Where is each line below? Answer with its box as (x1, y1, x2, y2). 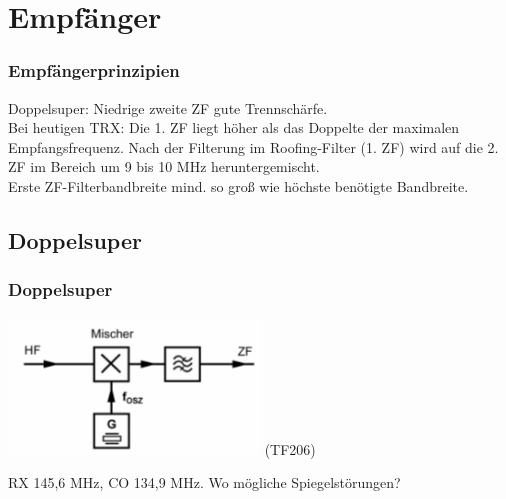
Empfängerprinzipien (8, 58, 180, 83)
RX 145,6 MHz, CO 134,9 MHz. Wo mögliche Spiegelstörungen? (8, 472, 401, 493)
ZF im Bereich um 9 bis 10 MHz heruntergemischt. (8, 156, 320, 177)
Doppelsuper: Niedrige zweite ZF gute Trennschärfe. (8, 97, 328, 118)
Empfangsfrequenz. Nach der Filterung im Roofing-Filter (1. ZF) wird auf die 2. (8, 136, 499, 157)
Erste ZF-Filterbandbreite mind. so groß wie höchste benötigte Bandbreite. (8, 175, 469, 196)
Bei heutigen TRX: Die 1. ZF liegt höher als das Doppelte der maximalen (8, 117, 460, 138)
